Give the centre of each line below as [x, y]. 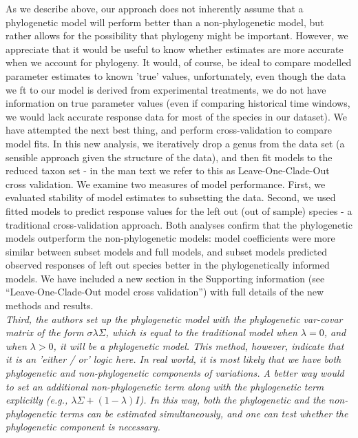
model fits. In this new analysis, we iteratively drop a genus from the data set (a [175, 143]
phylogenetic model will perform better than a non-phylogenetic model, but [165, 22]
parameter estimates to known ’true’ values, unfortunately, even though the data [176, 75]
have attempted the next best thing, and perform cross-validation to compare [169, 130]
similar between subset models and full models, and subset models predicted [166, 251]
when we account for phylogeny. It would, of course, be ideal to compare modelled [179, 62]
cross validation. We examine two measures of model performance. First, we [166, 184]
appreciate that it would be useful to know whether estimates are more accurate [175, 49]
